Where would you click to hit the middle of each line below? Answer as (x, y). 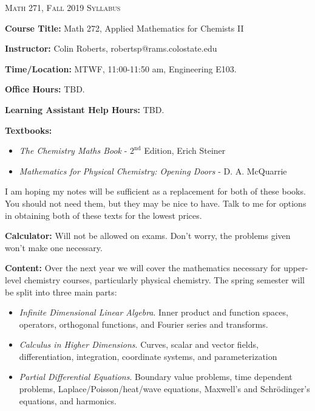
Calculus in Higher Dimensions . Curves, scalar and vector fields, (139, 344)
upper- (296, 268)
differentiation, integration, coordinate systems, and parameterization (148, 356)
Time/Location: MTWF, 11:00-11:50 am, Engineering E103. (121, 68)
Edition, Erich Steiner (185, 150)
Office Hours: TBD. (45, 89)
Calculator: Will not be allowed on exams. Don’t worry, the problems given (148, 236)
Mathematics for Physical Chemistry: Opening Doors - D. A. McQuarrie (153, 171)
